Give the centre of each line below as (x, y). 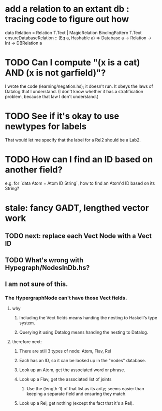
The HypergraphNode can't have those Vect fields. (66, 298)
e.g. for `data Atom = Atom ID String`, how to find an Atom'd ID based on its (80, 183)
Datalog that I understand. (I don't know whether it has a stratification (74, 91)
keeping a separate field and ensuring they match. (76, 394)
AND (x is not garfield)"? (55, 73)
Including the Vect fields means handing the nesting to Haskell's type (88, 318)
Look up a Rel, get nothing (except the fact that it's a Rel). (76, 403)
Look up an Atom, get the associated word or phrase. (72, 370)
